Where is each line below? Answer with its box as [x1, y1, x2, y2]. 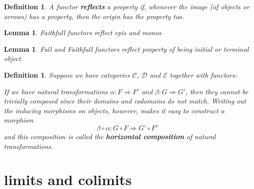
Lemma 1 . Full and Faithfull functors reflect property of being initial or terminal [4, 43, 249, 54]
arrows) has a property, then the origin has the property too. [4, 11, 185, 21]
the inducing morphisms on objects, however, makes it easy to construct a [4, 105, 225, 115]
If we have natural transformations [4, 86, 108, 96]
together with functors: [169, 69, 237, 80]
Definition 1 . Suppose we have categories [4, 69, 130, 80]
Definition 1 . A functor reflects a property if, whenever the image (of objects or [4, 1, 250, 11]
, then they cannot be [185, 86, 248, 96]
